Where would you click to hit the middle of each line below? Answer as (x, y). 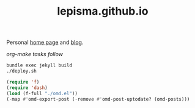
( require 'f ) (23, 82)
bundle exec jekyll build (39, 65)
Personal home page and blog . (45, 42)
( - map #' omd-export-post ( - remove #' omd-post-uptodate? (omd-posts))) (98, 99)
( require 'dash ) (27, 88)
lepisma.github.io (103, 11)
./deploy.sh (21, 71)
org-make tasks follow (35, 54)
